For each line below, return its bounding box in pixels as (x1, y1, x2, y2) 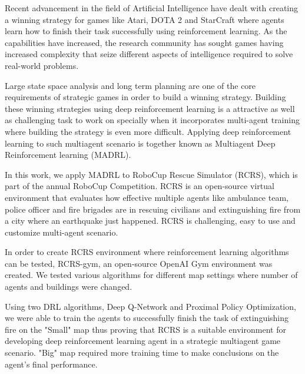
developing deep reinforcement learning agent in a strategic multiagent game (5, 335, 281, 347)
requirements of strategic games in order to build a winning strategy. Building (5, 91, 286, 103)
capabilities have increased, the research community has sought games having (5, 36, 284, 48)
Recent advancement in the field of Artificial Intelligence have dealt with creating (5, 2, 299, 14)
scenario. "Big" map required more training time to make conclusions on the (5, 346, 279, 359)
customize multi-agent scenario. (5, 226, 118, 238)
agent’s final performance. (5, 358, 98, 370)
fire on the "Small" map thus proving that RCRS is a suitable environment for (5, 323, 286, 335)
